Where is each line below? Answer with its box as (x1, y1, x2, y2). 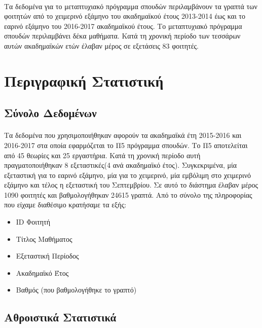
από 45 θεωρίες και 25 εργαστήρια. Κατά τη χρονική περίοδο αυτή (4, 150, 201, 160)
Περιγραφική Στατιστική (4, 70, 164, 91)
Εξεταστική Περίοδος (16, 250, 79, 261)
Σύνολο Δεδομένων (4, 105, 97, 121)
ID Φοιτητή (16, 216, 50, 227)
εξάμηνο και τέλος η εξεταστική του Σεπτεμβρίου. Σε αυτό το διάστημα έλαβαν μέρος (4, 179, 258, 190)
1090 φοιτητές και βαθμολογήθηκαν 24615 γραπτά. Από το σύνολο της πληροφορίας (4, 189, 252, 200)
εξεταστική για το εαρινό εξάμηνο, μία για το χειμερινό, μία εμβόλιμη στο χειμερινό (4, 169, 251, 180)
